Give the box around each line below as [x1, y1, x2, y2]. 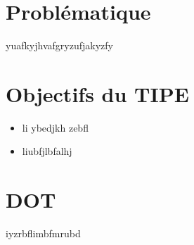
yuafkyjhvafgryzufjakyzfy [6, 38, 113, 53]
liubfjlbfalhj [22, 144, 72, 158]
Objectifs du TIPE [6, 79, 189, 108]
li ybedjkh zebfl [22, 120, 89, 134]
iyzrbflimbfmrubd [6, 226, 81, 241]
